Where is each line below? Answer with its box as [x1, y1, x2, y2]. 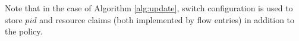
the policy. [5, 25, 43, 37]
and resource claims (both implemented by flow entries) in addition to [39, 13, 295, 26]
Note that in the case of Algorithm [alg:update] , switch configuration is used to [5, 2, 293, 14]
